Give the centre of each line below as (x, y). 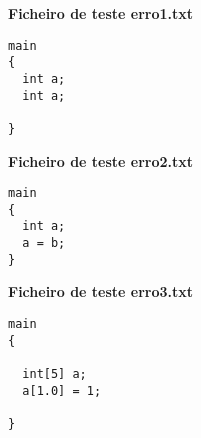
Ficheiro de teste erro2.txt (101, 160)
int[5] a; (54, 373)
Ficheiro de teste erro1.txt (101, 13)
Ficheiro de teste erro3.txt (101, 291)
